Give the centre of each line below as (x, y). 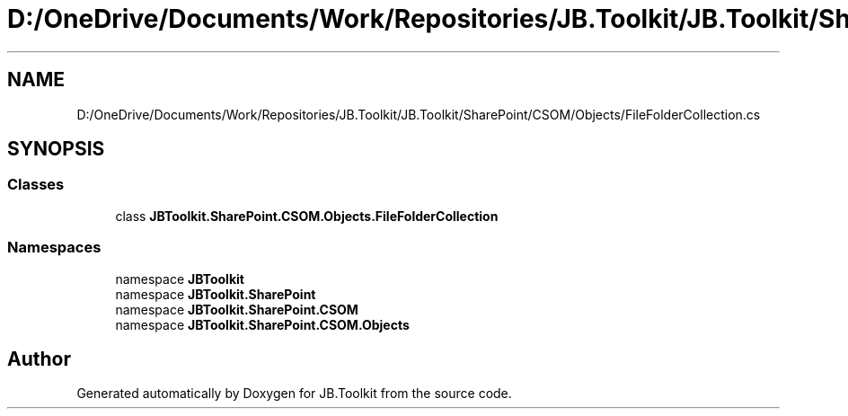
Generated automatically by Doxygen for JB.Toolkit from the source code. (294, 394)
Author (39, 358)
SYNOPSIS (56, 149)
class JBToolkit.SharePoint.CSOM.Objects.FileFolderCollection (307, 216)
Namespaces (54, 248)
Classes (36, 185)
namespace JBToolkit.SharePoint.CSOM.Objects (262, 324)
